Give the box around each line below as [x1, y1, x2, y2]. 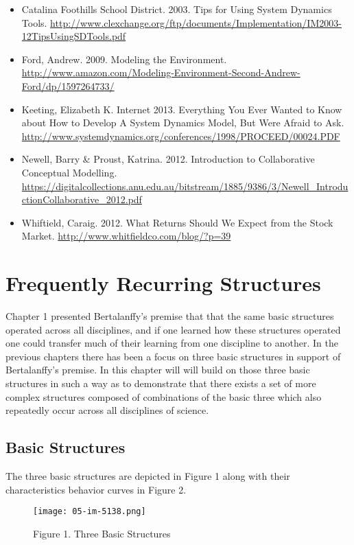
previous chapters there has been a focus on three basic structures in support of [5, 349, 341, 363]
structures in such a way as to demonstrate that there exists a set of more [5, 376, 316, 390]
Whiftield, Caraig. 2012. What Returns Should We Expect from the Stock [21, 215, 333, 229]
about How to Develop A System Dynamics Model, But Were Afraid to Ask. [21, 115, 344, 130]
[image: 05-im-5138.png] [33, 507, 146, 517]
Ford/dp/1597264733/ [21, 78, 115, 93]
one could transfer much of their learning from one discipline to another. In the [5, 336, 338, 350]
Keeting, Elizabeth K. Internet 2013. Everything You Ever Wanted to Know [21, 102, 342, 116]
